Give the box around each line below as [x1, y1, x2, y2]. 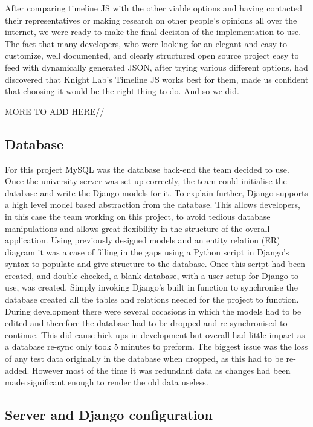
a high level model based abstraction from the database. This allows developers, [5, 198, 301, 211]
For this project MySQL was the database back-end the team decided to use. [5, 162, 289, 175]
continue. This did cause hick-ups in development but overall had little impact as [5, 328, 305, 341]
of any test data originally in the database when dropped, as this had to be [5, 352, 283, 365]
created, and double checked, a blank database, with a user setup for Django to [5, 269, 298, 281]
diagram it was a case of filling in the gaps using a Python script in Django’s [5, 245, 289, 258]
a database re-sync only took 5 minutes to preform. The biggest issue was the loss [5, 340, 308, 353]
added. [5, 364, 30, 376]
